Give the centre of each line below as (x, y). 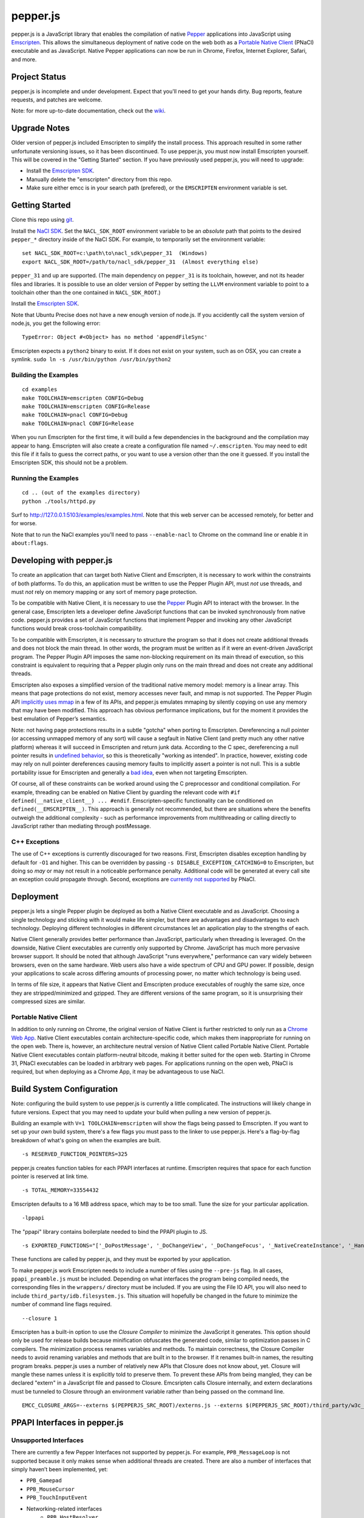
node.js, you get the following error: (56, 323)
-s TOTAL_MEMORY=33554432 (61, 1190)
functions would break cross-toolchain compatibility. (77, 628)
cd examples (40, 390)
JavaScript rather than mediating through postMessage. (81, 826)
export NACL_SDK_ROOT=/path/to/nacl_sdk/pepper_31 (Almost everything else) (140, 262)
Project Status (39, 77)
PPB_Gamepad (44, 1481)
